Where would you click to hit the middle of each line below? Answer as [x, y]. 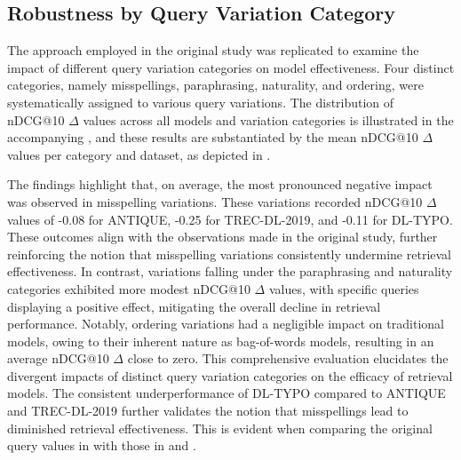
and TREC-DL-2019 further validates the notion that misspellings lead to [208, 411]
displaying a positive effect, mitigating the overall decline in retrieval [194, 306]
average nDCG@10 [58, 358]
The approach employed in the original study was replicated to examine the [213, 50]
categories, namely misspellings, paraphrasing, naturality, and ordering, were [215, 85]
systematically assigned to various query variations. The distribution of [201, 102]
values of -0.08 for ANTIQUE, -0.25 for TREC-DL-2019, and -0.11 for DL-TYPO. [230, 219]
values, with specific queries [344, 288]
